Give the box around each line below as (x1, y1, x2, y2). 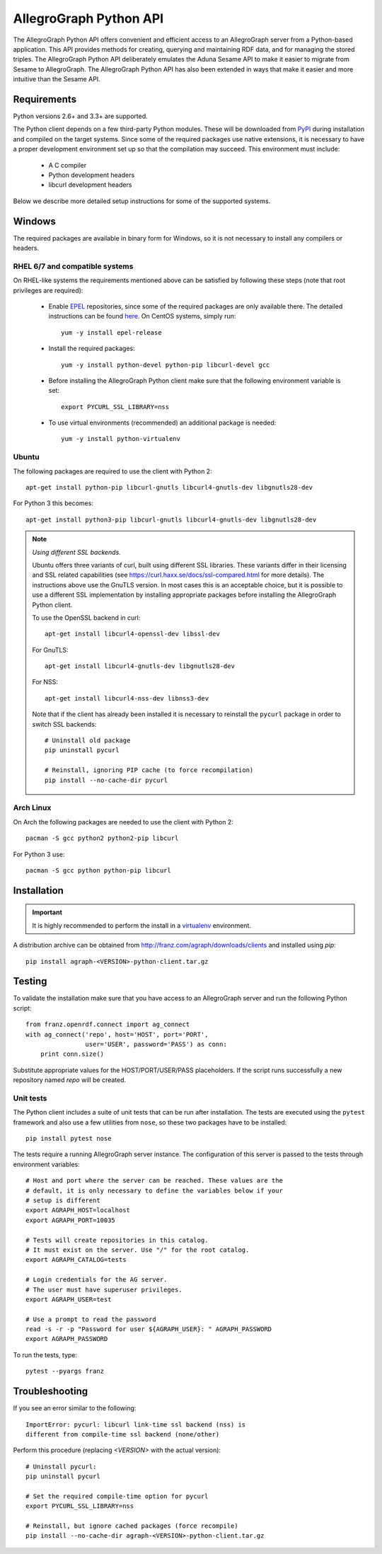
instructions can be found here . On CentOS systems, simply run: (48, 312, 236, 321)
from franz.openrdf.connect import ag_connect (25, 1020, 190, 1029)
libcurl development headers (48, 180, 132, 189)
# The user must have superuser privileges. (25, 1285, 183, 1294)
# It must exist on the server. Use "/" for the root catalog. (25, 1245, 250, 1254)
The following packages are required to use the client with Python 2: (13, 467, 212, 476)
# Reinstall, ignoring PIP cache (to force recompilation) (45, 766, 254, 774)
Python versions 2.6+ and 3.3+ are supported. (13, 112, 148, 120)
